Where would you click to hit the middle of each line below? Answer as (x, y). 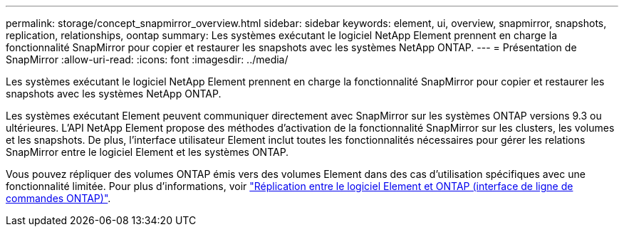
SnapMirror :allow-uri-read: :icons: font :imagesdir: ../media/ (147, 59)
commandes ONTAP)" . (58, 198)
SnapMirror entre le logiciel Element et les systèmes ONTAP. (147, 152)
